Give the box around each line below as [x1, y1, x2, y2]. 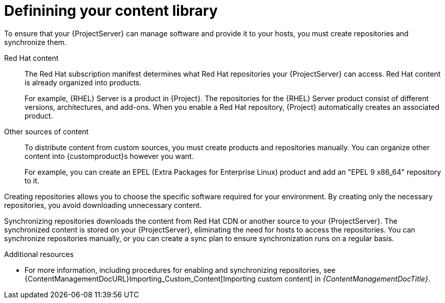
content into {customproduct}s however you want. [25, 151, 194, 160]
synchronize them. [4, 37, 66, 46]
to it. [25, 176, 39, 185]
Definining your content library [4, 2, 218, 19]
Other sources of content [4, 127, 89, 136]
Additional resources [4, 249, 74, 259]
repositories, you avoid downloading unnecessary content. [4, 200, 202, 209]
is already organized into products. [25, 78, 142, 87]
